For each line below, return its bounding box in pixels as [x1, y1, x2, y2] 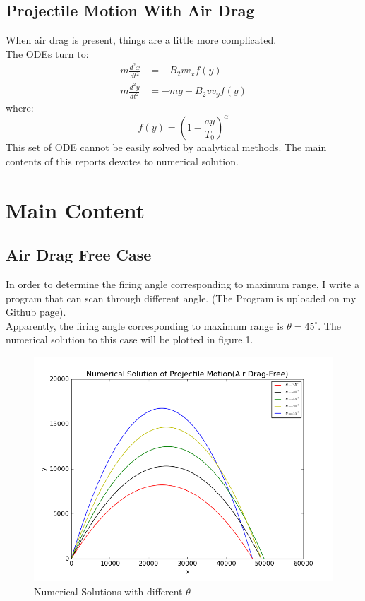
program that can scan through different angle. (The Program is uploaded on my [6, 290, 357, 305]
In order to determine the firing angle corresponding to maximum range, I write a [6, 277, 359, 292]
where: [6, 100, 34, 115]
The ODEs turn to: [6, 46, 89, 61]
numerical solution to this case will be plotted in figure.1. [6, 332, 253, 347]
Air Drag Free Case [6, 244, 152, 266]
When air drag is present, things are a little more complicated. [6, 32, 277, 47]
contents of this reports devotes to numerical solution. [6, 153, 239, 168]
